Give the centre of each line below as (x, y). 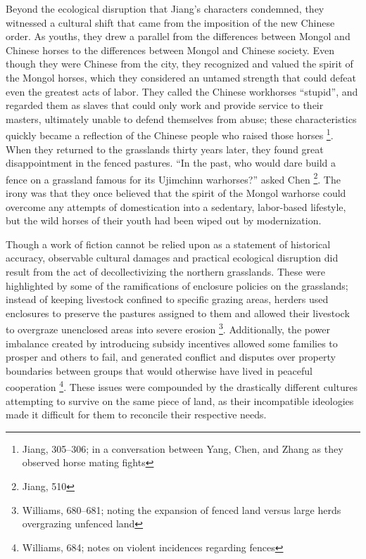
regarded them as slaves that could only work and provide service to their (165, 105)
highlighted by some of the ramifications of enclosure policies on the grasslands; (177, 285)
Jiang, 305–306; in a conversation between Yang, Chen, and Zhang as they (183, 448)
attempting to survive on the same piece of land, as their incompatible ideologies (180, 400)
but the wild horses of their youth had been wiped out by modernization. (164, 220)
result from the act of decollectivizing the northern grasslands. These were (166, 271)
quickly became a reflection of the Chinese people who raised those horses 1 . (170, 134)
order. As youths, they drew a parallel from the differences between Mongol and (178, 36)
